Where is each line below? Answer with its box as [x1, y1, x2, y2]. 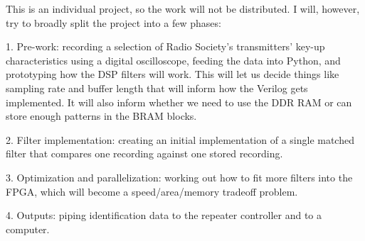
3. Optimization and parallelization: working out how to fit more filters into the [6, 169, 353, 184]
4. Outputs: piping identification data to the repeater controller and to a [6, 208, 322, 223]
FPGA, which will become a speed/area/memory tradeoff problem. [6, 184, 298, 198]
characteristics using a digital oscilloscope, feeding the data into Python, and [6, 52, 341, 67]
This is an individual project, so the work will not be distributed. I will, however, [6, 1, 360, 16]
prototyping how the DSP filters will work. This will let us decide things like [6, 67, 339, 82]
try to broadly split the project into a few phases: [6, 15, 221, 30]
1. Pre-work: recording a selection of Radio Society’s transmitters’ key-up [6, 39, 325, 54]
